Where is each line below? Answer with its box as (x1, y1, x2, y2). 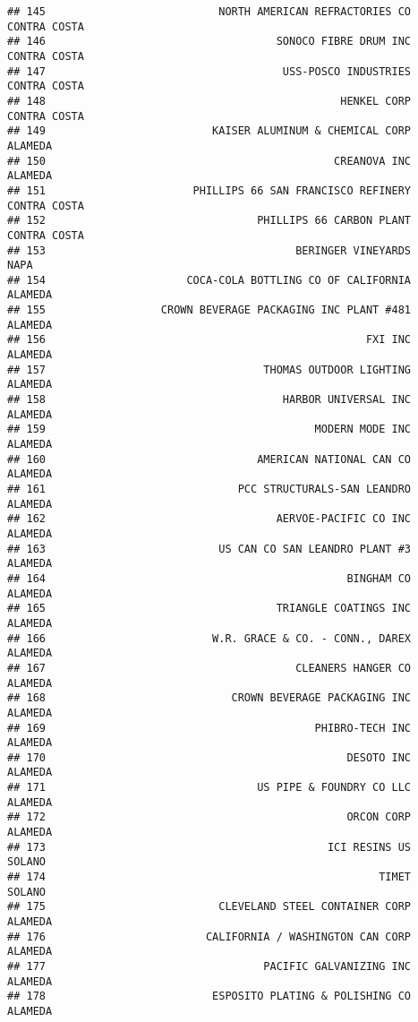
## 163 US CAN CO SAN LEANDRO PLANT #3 (7, 542, 412, 555)
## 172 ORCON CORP (7, 811, 412, 824)
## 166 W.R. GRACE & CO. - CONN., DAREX (7, 631, 412, 645)
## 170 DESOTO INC (7, 751, 412, 764)
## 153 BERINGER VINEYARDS (7, 244, 412, 257)
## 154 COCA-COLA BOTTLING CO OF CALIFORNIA (7, 273, 412, 287)
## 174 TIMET (7, 871, 412, 884)
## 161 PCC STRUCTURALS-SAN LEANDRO (7, 483, 412, 495)
